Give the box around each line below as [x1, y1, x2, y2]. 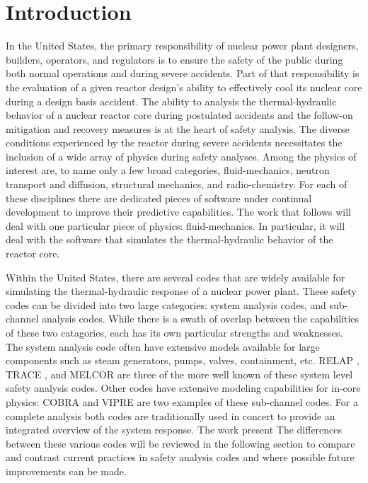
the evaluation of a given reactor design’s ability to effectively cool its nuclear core [6, 79, 362, 94]
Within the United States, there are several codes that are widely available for [6, 269, 345, 284]
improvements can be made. [6, 463, 127, 478]
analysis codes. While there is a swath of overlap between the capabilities [41, 311, 360, 326]
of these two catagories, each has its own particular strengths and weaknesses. [6, 325, 343, 339]
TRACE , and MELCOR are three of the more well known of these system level [6, 366, 353, 381]
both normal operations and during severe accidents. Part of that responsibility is [6, 66, 360, 81]
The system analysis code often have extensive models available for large [6, 339, 320, 354]
